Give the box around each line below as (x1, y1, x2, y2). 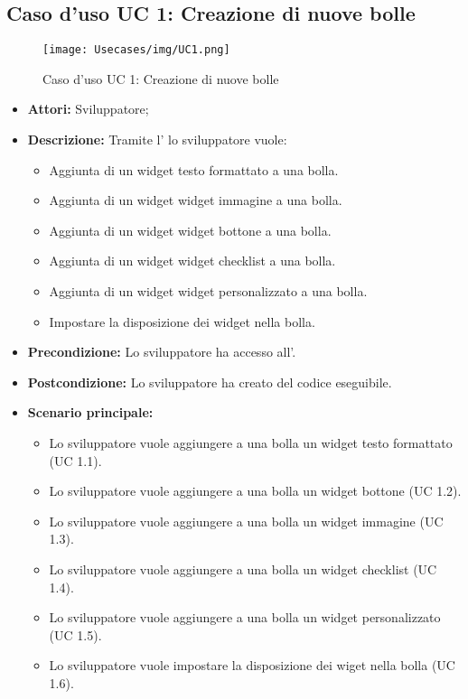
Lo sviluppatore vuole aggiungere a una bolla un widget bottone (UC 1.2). (49, 481, 462, 500)
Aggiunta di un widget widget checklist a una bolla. (49, 251, 336, 270)
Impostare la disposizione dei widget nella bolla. (49, 312, 315, 331)
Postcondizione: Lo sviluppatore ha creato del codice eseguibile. (27, 372, 392, 391)
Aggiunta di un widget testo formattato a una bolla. (49, 160, 339, 179)
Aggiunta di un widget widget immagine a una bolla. (49, 191, 342, 210)
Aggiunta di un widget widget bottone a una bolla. (49, 220, 332, 239)
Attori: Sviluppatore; (27, 99, 149, 118)
